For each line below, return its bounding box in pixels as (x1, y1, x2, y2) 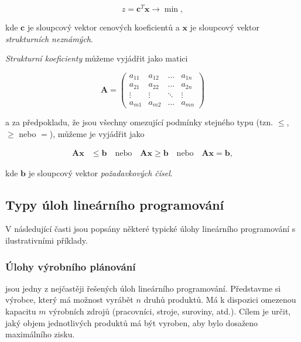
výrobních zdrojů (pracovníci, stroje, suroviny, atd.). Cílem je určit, (49, 305, 291, 317)
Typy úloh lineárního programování (5, 195, 224, 213)
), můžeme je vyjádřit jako (49, 128, 145, 140)
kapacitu (5, 305, 36, 317)
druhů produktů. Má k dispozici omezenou (143, 293, 296, 306)
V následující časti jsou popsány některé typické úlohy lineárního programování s (5, 223, 296, 235)
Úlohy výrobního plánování (5, 259, 136, 273)
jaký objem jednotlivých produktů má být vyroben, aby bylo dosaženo (5, 316, 258, 329)
